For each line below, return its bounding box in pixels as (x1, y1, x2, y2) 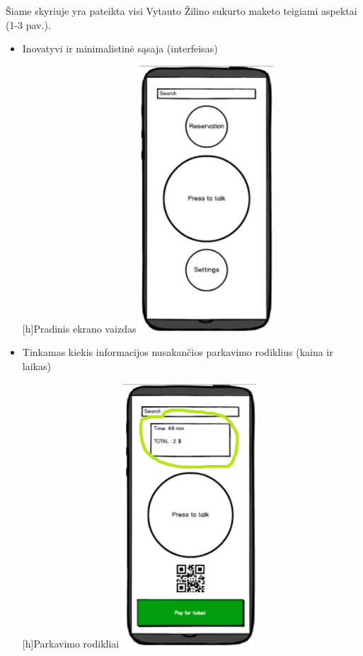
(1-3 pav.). (6, 17, 51, 32)
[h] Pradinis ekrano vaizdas (22, 321, 137, 335)
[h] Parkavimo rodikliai (22, 635, 120, 650)
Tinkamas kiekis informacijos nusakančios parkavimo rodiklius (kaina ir (22, 345, 333, 359)
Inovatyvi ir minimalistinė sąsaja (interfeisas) (22, 41, 218, 56)
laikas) (22, 359, 51, 374)
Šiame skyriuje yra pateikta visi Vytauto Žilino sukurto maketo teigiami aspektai (6, 4, 357, 18)
